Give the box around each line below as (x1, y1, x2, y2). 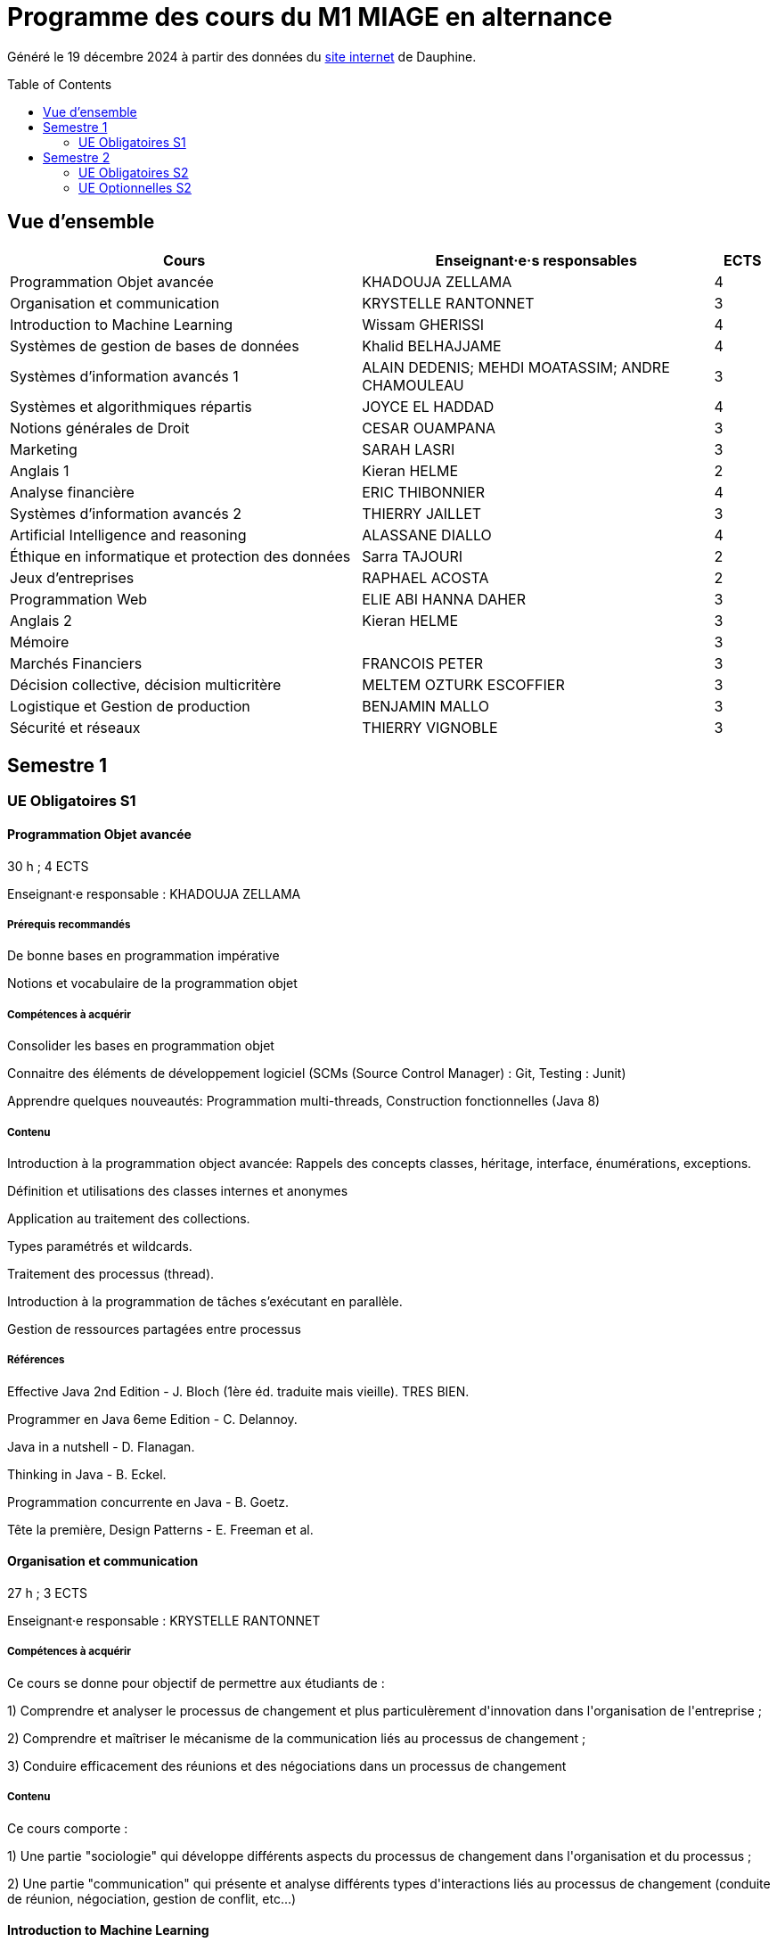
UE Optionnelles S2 (78, 179, 192, 195)
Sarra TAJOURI (362, 547, 463, 565)
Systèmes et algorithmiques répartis (10, 397, 252, 416)
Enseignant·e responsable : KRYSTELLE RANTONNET (7, 1613, 321, 1628)
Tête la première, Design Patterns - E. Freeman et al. (7, 1521, 314, 1537)
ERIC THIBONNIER (362, 482, 486, 501)
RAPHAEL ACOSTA (362, 568, 489, 587)
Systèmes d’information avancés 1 (10, 366, 239, 385)
